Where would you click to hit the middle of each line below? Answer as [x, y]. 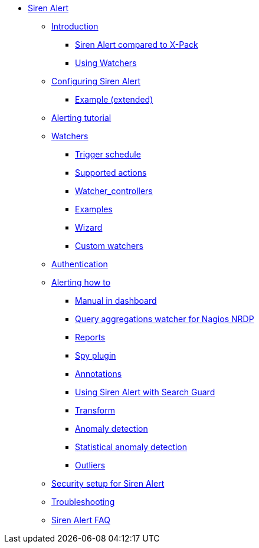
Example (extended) [114, 99]
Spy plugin [96, 355]
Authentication [80, 264]
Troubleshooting [83, 502]
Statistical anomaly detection [131, 447]
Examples [94, 209]
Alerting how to [81, 282]
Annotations [99, 374]
